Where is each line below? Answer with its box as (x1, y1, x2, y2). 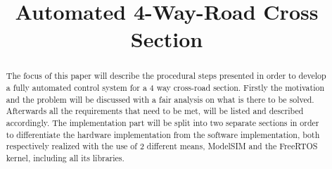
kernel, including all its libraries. (6, 151, 124, 163)
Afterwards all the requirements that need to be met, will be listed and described (6, 105, 304, 117)
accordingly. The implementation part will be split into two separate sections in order (6, 116, 319, 128)
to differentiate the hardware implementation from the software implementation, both (6, 128, 320, 140)
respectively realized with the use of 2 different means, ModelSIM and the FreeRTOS (6, 140, 318, 152)
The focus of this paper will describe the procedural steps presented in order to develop (6, 70, 326, 82)
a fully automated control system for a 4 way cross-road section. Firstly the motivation (6, 82, 325, 94)
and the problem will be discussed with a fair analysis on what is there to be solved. (6, 93, 314, 105)
